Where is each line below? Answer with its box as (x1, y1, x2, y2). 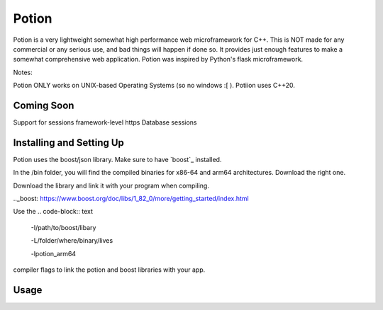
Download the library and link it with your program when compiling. (13, 181, 209, 190)
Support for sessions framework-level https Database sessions (13, 118, 197, 127)
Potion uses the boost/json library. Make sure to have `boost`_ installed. (13, 155, 222, 163)
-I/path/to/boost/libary (30, 223, 96, 231)
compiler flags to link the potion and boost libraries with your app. (13, 265, 206, 274)
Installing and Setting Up (13, 137, 124, 149)
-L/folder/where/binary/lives (30, 236, 113, 245)
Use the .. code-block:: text (13, 207, 94, 216)
